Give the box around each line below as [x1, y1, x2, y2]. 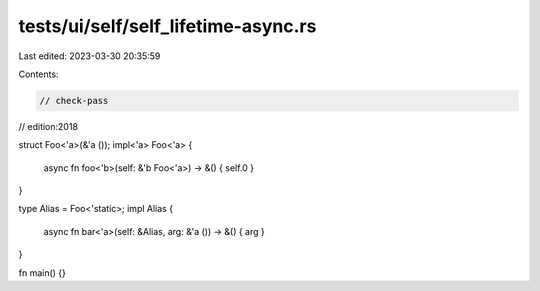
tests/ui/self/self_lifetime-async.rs [18, 15, 317, 37]
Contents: [18, 68, 59, 80]
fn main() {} [18, 266, 67, 279]
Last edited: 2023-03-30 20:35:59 [18, 50, 161, 62]
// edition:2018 [18, 120, 79, 132]
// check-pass [39, 95, 109, 106]
